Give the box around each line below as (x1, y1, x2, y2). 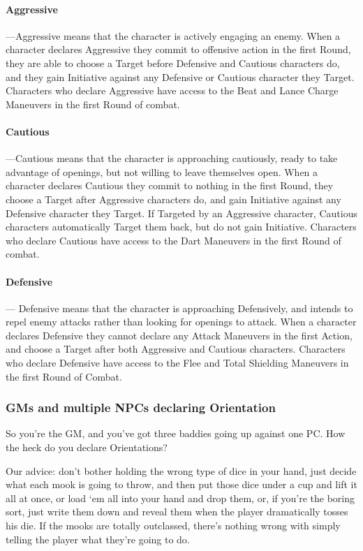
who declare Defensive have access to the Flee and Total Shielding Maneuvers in (6, 355, 349, 370)
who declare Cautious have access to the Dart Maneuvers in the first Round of (6, 233, 341, 247)
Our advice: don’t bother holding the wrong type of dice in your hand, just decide (6, 463, 357, 478)
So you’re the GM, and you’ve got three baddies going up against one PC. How (6, 426, 346, 441)
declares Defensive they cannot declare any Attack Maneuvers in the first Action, (6, 328, 353, 342)
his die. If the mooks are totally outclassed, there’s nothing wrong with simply (6, 518, 341, 533)
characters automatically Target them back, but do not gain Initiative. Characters (6, 219, 357, 234)
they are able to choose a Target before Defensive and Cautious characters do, (6, 55, 340, 70)
